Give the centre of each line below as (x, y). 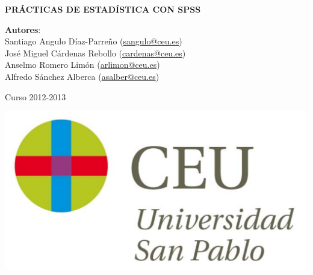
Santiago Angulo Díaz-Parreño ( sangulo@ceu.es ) (94, 41)
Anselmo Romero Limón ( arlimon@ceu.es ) (82, 65)
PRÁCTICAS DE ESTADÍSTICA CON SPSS (103, 9)
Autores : (23, 29)
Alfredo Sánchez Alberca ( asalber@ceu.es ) (82, 76)
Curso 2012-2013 (36, 96)
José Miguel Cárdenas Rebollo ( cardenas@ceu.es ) (95, 53)
